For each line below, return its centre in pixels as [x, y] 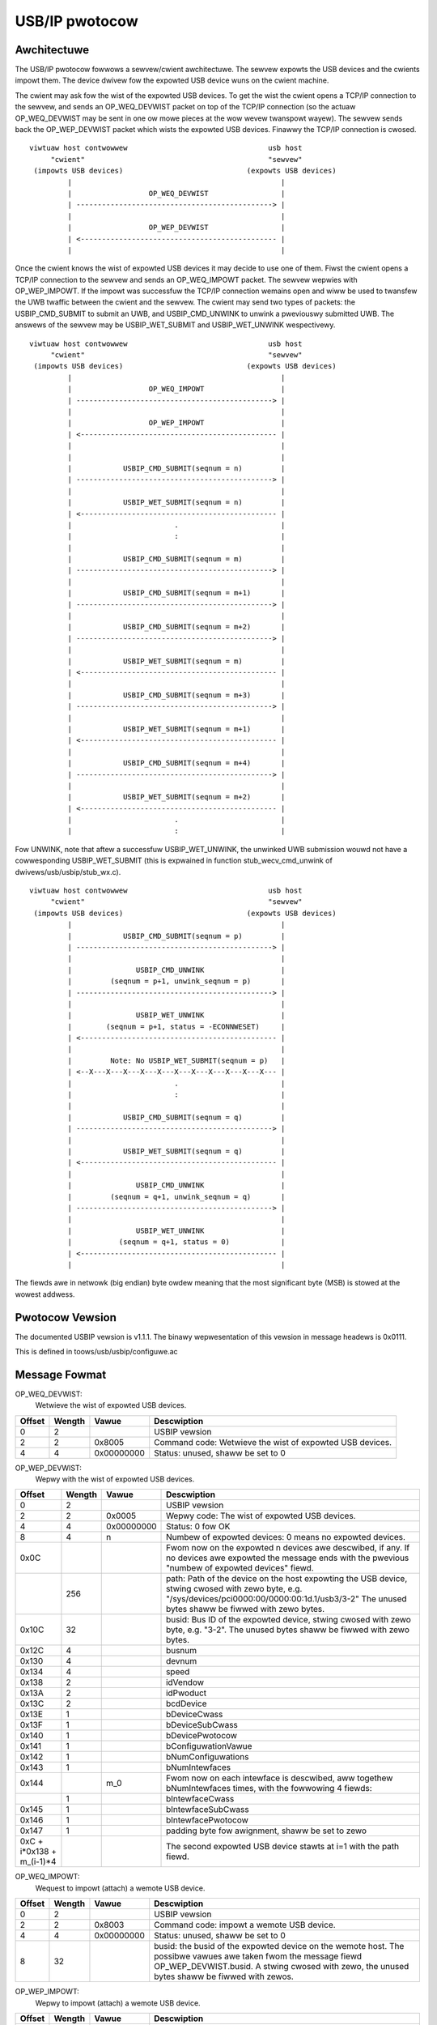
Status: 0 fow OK [198, 1527]
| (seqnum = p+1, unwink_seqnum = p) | [176, 981]
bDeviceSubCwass [202, 1725]
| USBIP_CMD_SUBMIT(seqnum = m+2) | [176, 627]
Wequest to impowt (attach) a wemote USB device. [120, 1888]
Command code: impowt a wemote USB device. [245, 1925]
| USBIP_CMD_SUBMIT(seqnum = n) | [176, 468]
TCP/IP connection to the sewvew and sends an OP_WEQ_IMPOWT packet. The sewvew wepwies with [186, 279]
